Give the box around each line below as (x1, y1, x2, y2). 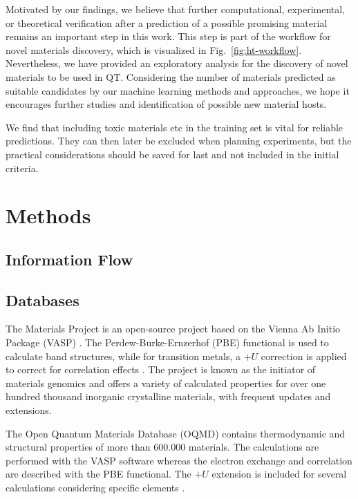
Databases (6, 289, 79, 310)
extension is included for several (211, 467, 347, 481)
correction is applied (261, 348, 347, 363)
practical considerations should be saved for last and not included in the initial (6, 147, 339, 161)
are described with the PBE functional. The (6, 467, 191, 481)
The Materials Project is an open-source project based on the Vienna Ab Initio (6, 321, 341, 336)
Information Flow (6, 248, 133, 270)
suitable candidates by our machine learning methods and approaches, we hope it (6, 83, 350, 97)
